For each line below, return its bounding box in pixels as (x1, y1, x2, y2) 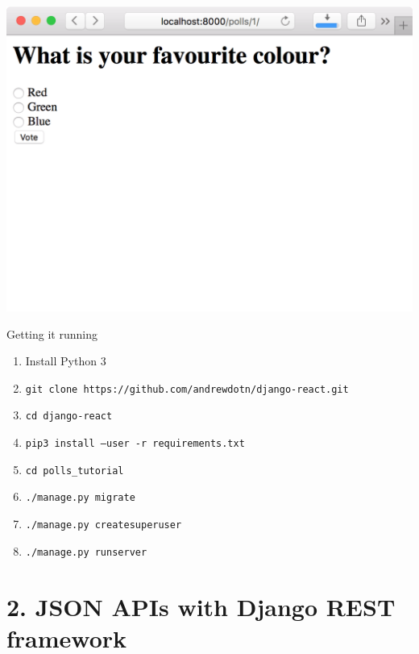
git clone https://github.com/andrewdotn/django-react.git (25, 383, 349, 395)
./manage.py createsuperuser (25, 519, 182, 531)
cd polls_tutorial (25, 464, 124, 477)
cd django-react (25, 410, 113, 423)
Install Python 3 (25, 352, 106, 369)
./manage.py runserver (25, 546, 147, 558)
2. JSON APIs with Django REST (6, 589, 396, 623)
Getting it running (6, 325, 97, 342)
